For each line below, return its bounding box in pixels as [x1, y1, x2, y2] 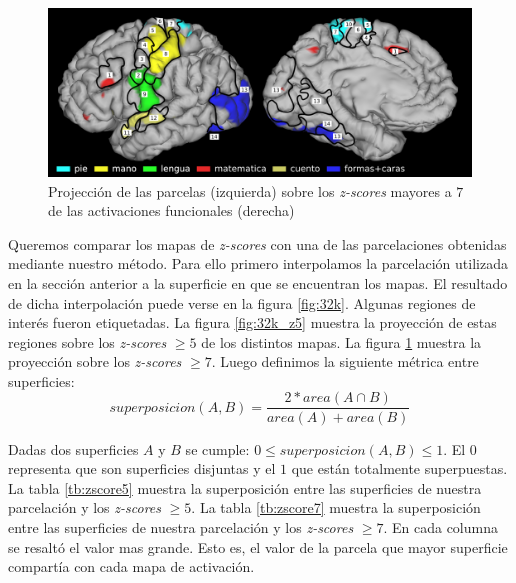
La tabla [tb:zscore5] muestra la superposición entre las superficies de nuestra [8, 477, 482, 498]
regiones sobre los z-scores [8, 331, 167, 352]
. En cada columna [383, 516, 498, 537]
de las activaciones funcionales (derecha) [48, 200, 295, 221]
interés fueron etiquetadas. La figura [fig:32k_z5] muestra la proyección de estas [8, 312, 497, 333]
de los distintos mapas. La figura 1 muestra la [201, 331, 482, 352]
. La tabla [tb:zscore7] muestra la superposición [191, 497, 481, 518]
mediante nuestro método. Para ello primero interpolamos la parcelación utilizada [8, 253, 508, 274]
